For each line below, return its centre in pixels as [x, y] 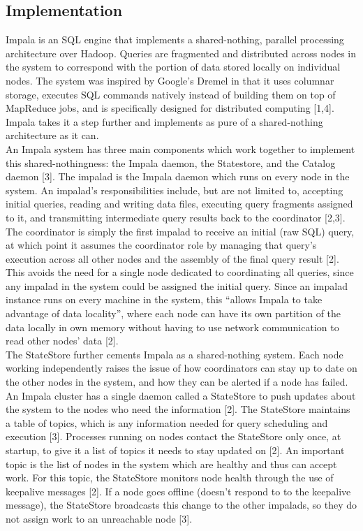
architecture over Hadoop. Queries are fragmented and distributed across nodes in [181, 53]
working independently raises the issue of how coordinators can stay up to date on [181, 368]
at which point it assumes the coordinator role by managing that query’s [161, 245]
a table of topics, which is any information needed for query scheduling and [167, 422]
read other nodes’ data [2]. [62, 341]
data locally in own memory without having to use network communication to [172, 327]
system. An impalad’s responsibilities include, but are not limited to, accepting [175, 190]
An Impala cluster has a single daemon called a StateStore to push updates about [181, 395]
